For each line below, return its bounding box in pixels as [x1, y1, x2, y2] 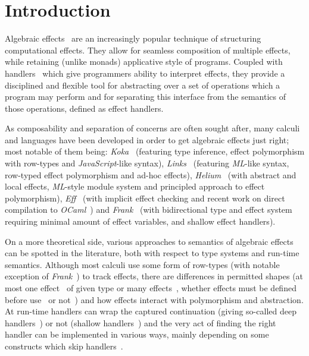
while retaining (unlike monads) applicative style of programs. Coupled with [5, 55, 283, 68]
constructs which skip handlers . [5, 339, 123, 352]
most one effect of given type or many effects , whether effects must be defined [5, 282, 296, 294]
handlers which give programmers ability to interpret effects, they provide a [5, 67, 285, 79]
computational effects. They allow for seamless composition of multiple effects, [5, 43, 291, 56]
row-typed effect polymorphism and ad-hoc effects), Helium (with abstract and [5, 168, 296, 181]
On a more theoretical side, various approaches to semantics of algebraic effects [5, 235, 294, 247]
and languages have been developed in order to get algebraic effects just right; [5, 133, 289, 146]
